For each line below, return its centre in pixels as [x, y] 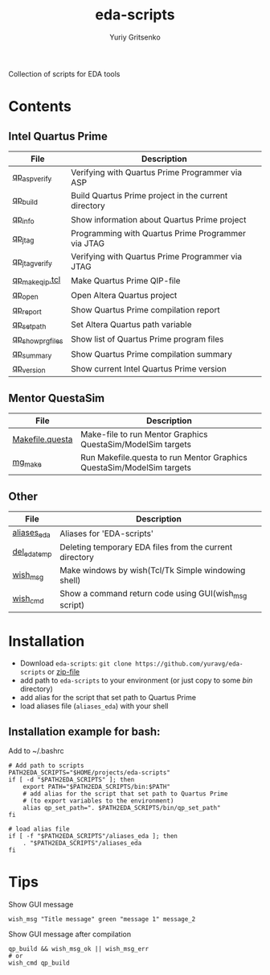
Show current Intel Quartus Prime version [149, 368]
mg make [27, 463]
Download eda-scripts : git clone [76, 663]
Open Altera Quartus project [124, 295]
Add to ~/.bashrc [36, 751]
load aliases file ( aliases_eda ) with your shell [94, 706]
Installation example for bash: [84, 731]
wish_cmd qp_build [39, 963]
